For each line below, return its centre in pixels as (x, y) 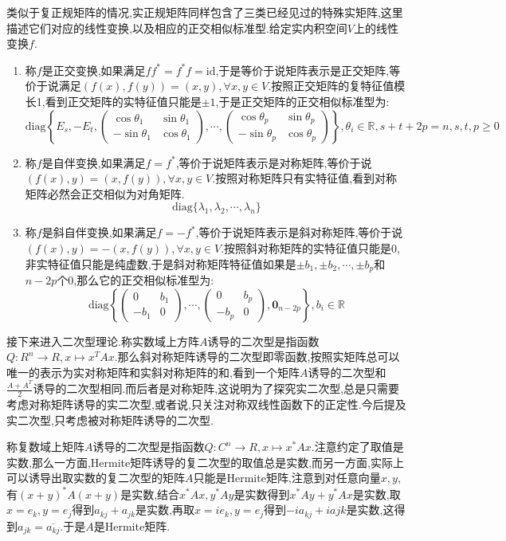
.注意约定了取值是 (357, 447)
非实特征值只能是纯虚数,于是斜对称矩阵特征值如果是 (161, 263)
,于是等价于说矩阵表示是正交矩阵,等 (308, 70)
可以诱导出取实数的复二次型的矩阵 (96, 478)
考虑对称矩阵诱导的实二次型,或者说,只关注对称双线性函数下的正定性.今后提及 (206, 404)
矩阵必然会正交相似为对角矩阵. (105, 193)
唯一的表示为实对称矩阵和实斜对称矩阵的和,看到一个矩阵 (153, 372)
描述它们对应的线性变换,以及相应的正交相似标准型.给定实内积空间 (177, 27)
